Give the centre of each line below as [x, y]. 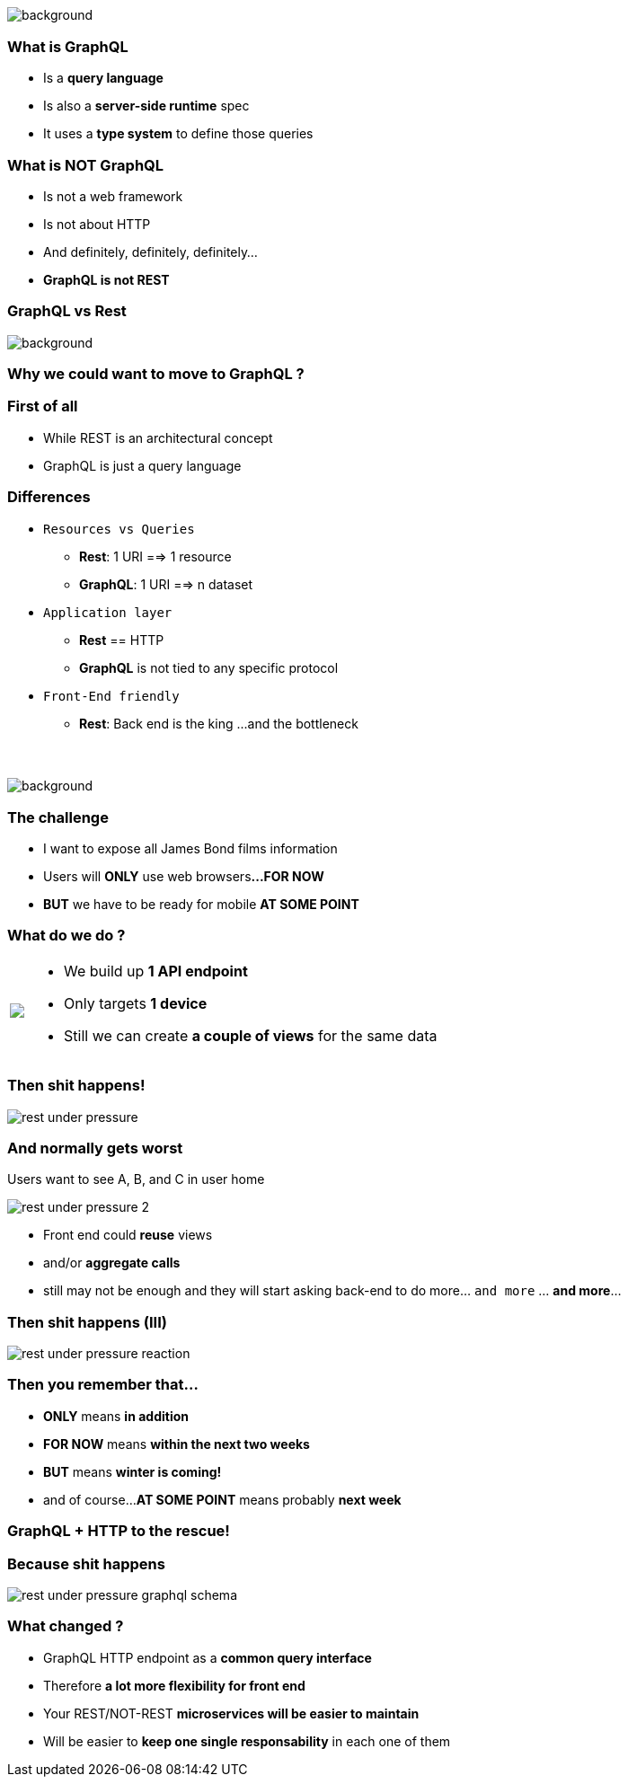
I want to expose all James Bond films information [190, 849]
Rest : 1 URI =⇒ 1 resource [155, 556]
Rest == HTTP [122, 640]
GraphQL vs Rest [67, 311]
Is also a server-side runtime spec [146, 106]
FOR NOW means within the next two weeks [177, 1444]
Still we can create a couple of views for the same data [251, 1035]
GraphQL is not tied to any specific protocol [209, 667]
